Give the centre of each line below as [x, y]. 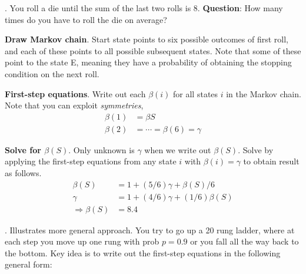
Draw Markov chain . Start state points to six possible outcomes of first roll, [147, 39]
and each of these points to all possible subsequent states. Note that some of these [153, 50]
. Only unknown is [102, 149]
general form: [29, 264]
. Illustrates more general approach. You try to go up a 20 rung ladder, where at [150, 230]
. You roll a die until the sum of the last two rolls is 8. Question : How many [144, 8]
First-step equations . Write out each [75, 93]
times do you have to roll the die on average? [86, 19]
